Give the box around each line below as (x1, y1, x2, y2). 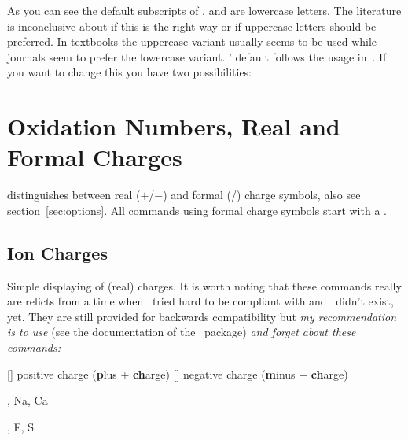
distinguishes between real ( (7, 187, 141, 203)
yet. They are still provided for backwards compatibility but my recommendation (7, 308, 397, 324)
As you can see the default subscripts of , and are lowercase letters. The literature (7, 2, 402, 18)
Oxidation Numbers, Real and (7, 110, 340, 142)
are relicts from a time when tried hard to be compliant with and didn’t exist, (7, 293, 394, 309)
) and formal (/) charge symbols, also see (163, 187, 361, 203)
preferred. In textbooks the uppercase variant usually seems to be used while (7, 33, 377, 50)
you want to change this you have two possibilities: (7, 64, 252, 80)
